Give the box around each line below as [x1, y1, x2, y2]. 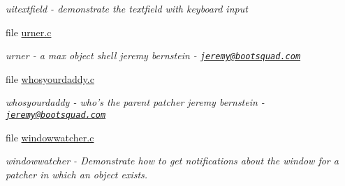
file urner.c [6, 24, 52, 39]
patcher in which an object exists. [6, 166, 148, 181]
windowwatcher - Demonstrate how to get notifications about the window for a [6, 153, 339, 168]
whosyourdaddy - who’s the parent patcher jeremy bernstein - [6, 95, 265, 109]
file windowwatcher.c [6, 130, 94, 144]
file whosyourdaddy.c [6, 71, 94, 86]
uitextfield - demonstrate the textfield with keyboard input [6, 1, 248, 15]
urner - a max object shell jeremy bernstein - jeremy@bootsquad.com [6, 48, 301, 63]
